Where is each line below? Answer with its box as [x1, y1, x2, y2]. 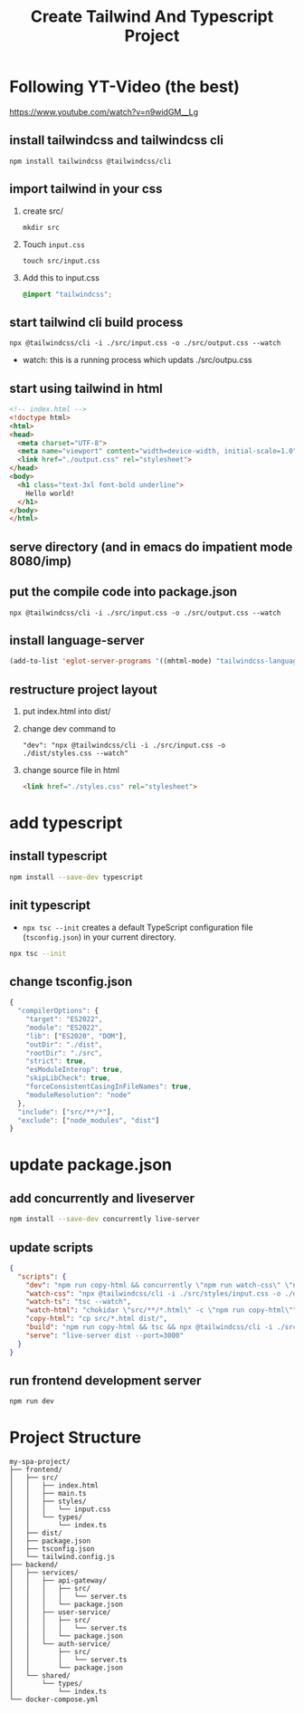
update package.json [9, 1154, 173, 1175]
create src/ [22, 206, 64, 216]
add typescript [9, 813, 123, 834]
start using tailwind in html [9, 380, 163, 396]
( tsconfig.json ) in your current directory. [22, 931, 176, 943]
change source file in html [22, 765, 120, 776]
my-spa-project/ [9, 1458, 71, 1467]
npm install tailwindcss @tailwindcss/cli [9, 157, 172, 166]
